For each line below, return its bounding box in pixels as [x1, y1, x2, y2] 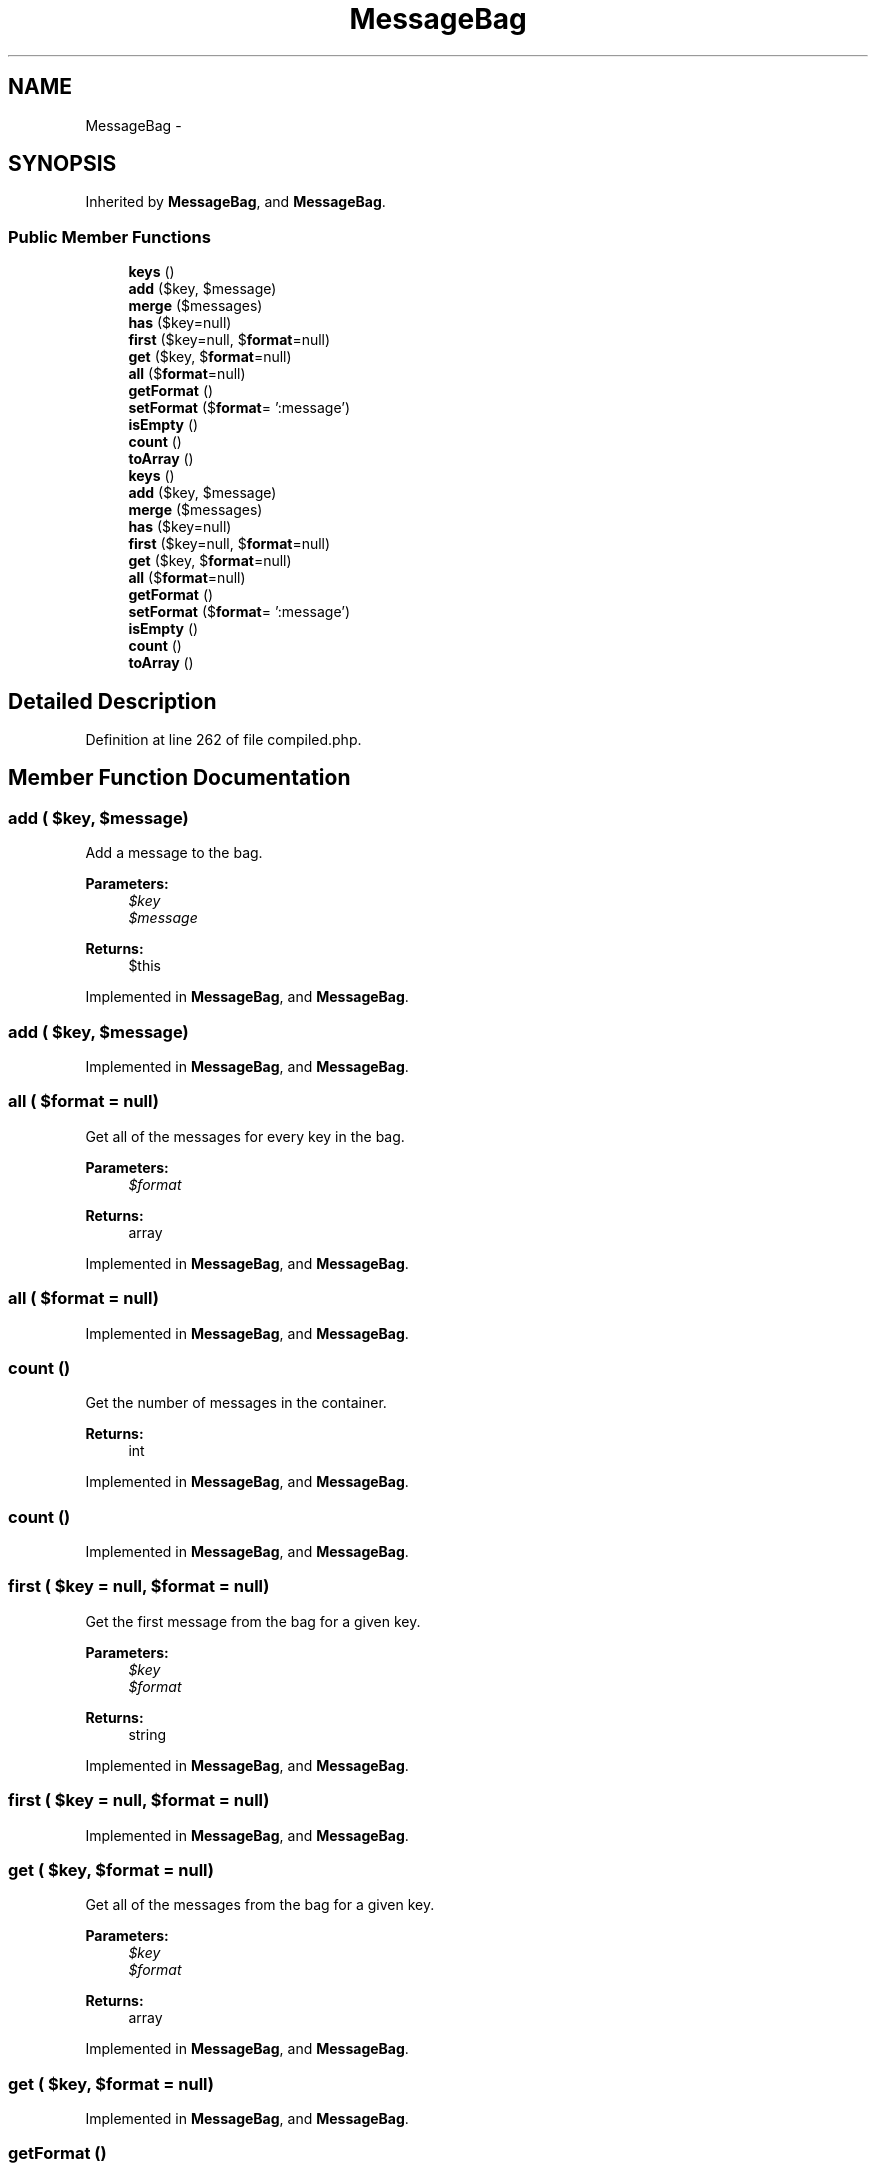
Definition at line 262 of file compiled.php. [85, 731, 362, 749]
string [128, 1725, 167, 1743]
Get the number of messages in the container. [85, 1394, 387, 1412]
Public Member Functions [8, 226, 211, 247]
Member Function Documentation [8, 765, 351, 791]
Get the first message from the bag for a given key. [85, 1612, 421, 1630]
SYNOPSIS [8, 151, 117, 177]
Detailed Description [8, 688, 217, 714]
